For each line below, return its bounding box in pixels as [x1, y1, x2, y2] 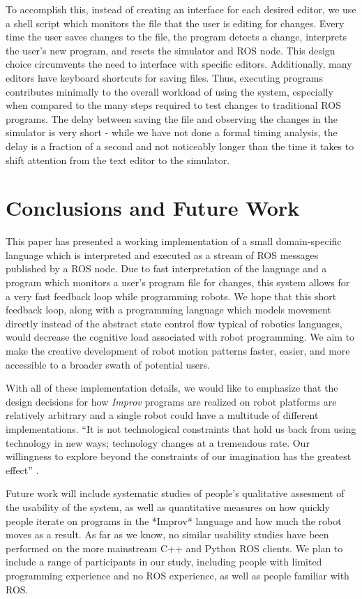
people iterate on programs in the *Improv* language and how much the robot [6, 513, 342, 528]
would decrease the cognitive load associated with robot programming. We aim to [6, 330, 355, 344]
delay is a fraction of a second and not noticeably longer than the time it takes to [6, 138, 354, 153]
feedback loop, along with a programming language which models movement [6, 302, 331, 317]
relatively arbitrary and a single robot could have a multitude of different [6, 408, 319, 422]
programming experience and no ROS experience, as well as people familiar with [6, 568, 349, 582]
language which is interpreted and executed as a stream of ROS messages [6, 247, 319, 262]
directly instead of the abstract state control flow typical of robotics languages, [6, 316, 342, 330]
